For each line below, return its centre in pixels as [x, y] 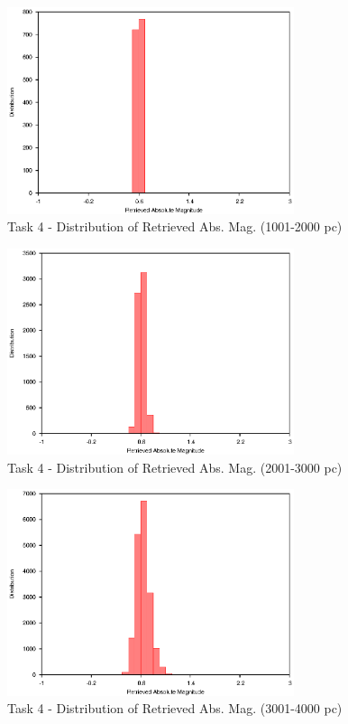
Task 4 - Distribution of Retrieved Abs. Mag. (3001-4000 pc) [175, 708]
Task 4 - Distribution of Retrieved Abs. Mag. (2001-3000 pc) [175, 467]
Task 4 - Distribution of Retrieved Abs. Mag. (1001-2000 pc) [175, 226]
